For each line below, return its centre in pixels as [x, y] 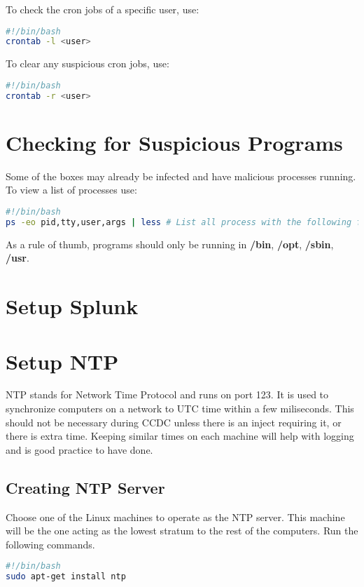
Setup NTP [62, 361]
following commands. [50, 544]
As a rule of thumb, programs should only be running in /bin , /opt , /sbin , [170, 244]
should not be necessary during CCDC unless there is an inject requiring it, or [174, 422]
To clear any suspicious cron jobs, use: [87, 63]
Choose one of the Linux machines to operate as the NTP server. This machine [175, 517]
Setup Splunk [72, 306]
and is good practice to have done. [79, 449]
